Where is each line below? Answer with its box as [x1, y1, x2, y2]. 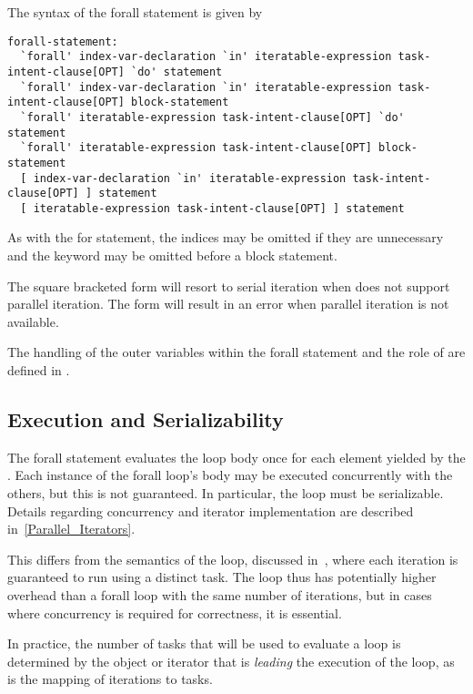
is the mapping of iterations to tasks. [7, 669, 213, 689]
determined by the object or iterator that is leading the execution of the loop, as [7, 651, 455, 670]
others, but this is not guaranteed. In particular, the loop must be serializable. [7, 484, 444, 503]
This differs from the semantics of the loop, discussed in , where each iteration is [7, 549, 458, 568]
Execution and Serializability [7, 405, 284, 434]
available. [7, 311, 59, 331]
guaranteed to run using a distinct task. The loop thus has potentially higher [7, 567, 437, 587]
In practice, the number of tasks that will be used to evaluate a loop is [7, 634, 401, 653]
